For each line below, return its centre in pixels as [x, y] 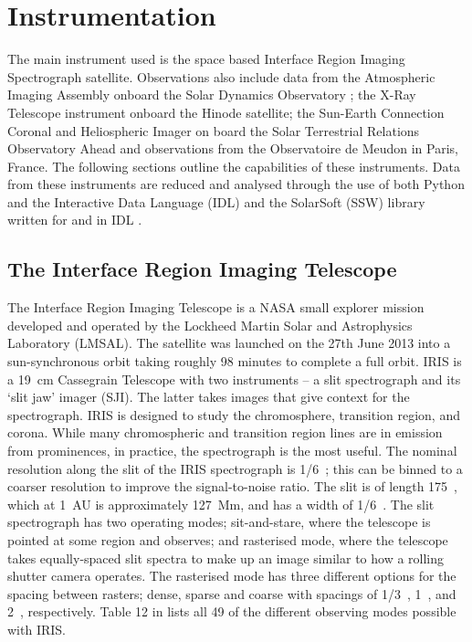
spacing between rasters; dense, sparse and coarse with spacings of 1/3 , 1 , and [232, 593]
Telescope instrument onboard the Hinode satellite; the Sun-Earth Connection [226, 112]
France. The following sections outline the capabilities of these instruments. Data [234, 166]
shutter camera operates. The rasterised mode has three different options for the [232, 576]
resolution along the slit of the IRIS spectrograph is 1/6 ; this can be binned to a [235, 468]
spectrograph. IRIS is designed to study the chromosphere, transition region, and [234, 414]
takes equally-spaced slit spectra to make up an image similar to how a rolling [226, 558]
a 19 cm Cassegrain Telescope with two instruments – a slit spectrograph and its [234, 379]
